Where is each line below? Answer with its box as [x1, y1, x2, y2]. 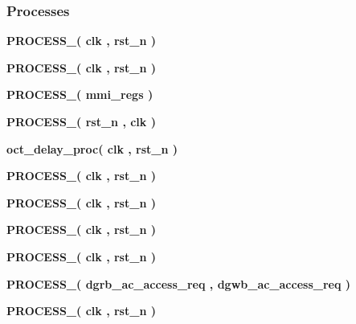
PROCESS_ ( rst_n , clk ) [6, 113, 156, 129]
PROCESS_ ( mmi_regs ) [6, 86, 153, 103]
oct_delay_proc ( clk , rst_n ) [6, 140, 178, 157]
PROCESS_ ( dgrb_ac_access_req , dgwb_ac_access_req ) [6, 275, 351, 292]
